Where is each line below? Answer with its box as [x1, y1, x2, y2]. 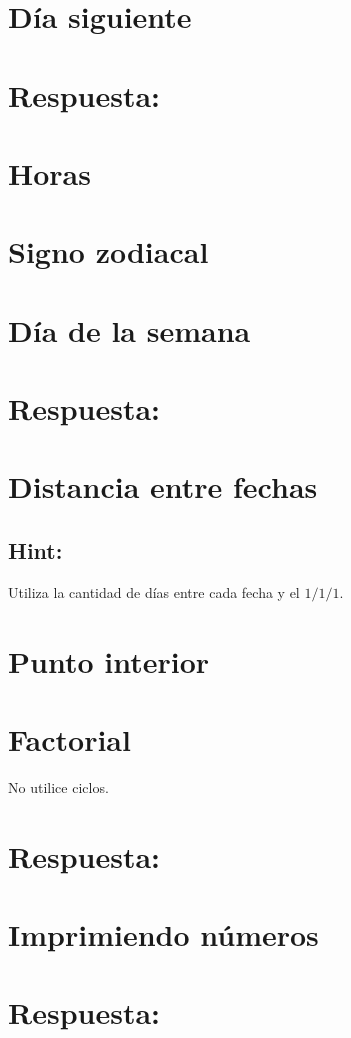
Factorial [8, 718, 131, 759]
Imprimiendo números [8, 914, 319, 955]
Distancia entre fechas [8, 466, 318, 507]
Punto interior [8, 640, 210, 681]
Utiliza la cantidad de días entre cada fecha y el [8, 581, 300, 602]
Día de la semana [8, 309, 251, 350]
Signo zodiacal [8, 231, 209, 272]
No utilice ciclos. [8, 776, 109, 797]
